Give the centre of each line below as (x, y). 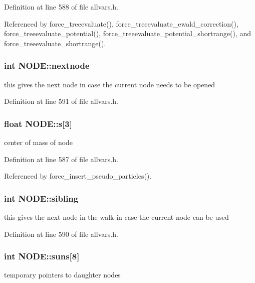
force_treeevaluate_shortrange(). (55, 43)
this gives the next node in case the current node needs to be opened (110, 84)
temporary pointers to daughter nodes (62, 275)
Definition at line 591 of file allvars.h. (61, 101)
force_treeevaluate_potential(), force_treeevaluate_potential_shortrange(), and (128, 33)
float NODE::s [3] (38, 123)
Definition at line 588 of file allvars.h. (61, 7)
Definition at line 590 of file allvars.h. (61, 234)
